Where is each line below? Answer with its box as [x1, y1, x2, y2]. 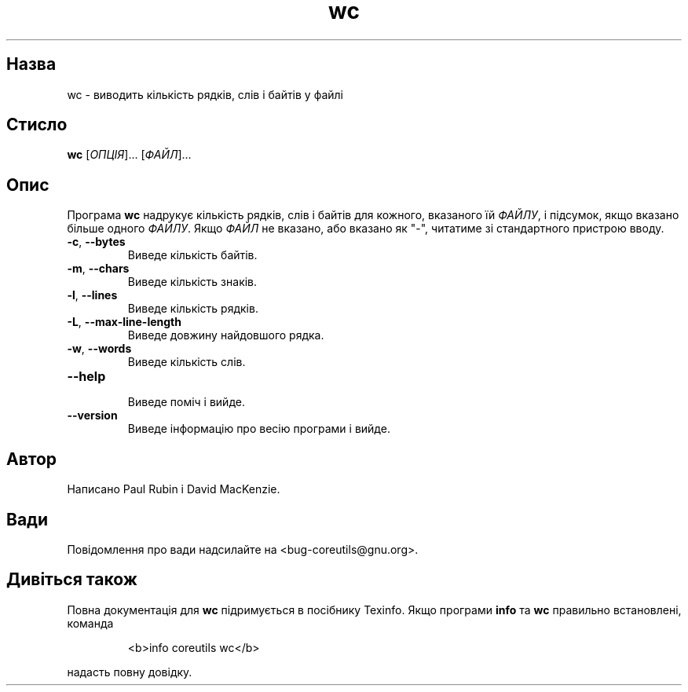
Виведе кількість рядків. [127, 302, 258, 316]
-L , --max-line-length [67, 315, 181, 329]
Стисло [6, 115, 68, 135]
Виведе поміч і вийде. [127, 395, 245, 409]
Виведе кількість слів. [127, 355, 246, 369]
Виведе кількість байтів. [127, 248, 258, 262]
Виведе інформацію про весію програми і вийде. [127, 422, 390, 436]
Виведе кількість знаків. [127, 275, 258, 289]
